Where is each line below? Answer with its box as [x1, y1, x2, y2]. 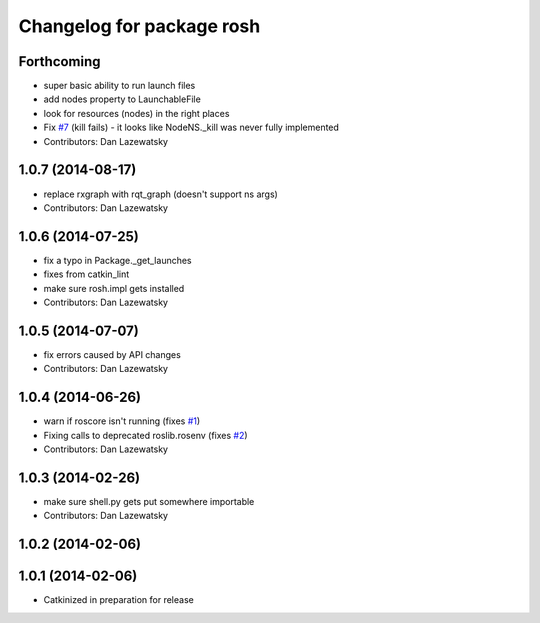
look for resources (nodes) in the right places [43, 107, 230, 119]
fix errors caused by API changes [43, 348, 182, 360]
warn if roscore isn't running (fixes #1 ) [43, 415, 201, 427]
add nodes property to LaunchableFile [43, 93, 202, 105]
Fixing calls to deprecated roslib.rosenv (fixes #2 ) [43, 429, 249, 441]
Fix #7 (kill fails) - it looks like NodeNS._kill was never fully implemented [43, 121, 340, 134]
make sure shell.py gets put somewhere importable [43, 495, 255, 507]
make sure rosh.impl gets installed [43, 282, 185, 294]
